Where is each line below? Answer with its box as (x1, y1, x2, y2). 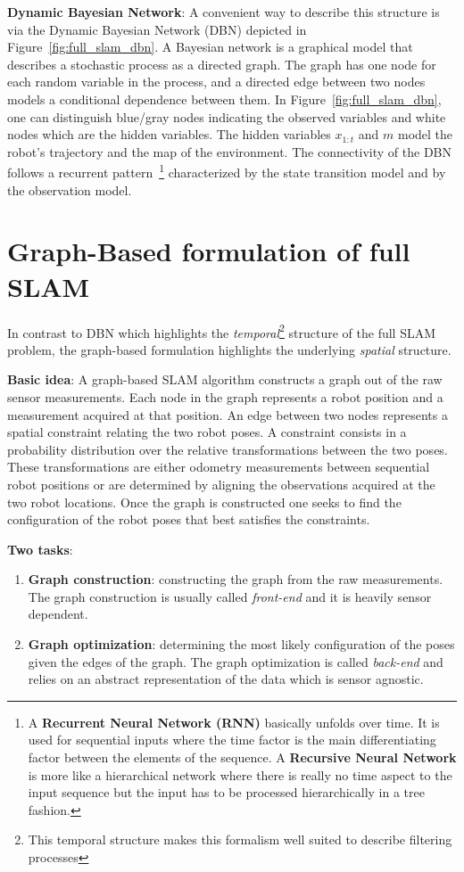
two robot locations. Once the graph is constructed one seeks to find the (7, 492, 402, 511)
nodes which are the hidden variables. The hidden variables (7, 125, 331, 144)
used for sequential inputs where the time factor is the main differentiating (28, 730, 436, 749)
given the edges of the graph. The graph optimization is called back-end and (28, 652, 443, 670)
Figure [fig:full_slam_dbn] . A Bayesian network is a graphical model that (7, 37, 413, 56)
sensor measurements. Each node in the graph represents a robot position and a (7, 387, 443, 406)
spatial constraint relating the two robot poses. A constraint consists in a (7, 423, 407, 441)
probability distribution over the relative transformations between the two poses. (7, 440, 448, 458)
